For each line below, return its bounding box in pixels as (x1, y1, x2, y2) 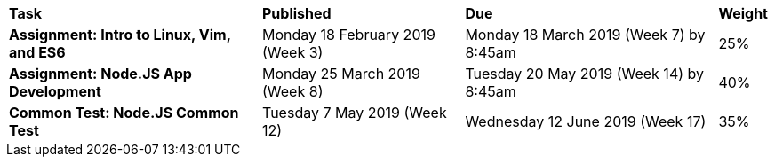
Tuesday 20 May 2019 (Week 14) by (465, 65, 705, 82)
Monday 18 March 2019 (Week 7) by (465, 26, 706, 43)
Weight (718, 4, 768, 22)
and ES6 (9, 43, 66, 61)
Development (9, 82, 101, 100)
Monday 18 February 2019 (262, 26, 435, 43)
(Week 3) (262, 43, 324, 61)
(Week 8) (262, 82, 324, 100)
